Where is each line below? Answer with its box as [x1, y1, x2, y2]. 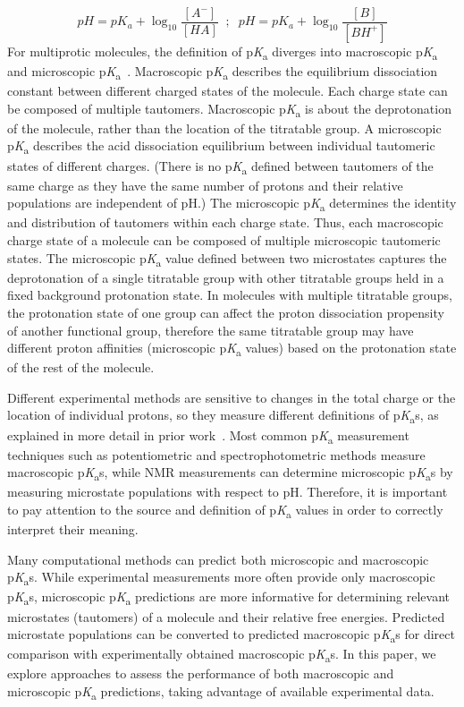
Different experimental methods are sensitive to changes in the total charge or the [7, 388, 456, 406]
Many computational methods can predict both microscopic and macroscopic [7, 549, 429, 568]
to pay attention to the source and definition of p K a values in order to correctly [7, 500, 443, 521]
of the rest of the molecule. [7, 358, 155, 377]
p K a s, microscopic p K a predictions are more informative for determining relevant [7, 587, 451, 609]
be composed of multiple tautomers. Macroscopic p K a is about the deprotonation [7, 98, 451, 120]
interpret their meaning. [7, 520, 139, 539]
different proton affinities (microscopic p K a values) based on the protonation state [7, 338, 457, 359]
